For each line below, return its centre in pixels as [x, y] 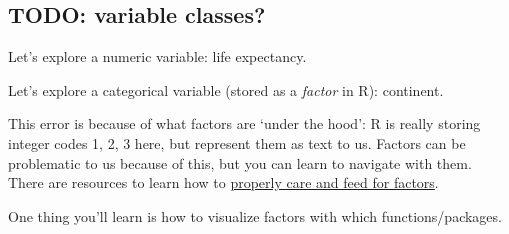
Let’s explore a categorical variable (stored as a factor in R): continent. [226, 89]
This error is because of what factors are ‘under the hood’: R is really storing [244, 123]
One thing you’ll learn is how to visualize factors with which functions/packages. [255, 215]
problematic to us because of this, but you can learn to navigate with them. [240, 162]
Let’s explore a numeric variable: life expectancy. [157, 56]
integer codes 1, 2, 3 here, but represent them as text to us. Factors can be [237, 142]
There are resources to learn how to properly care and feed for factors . [223, 182]
